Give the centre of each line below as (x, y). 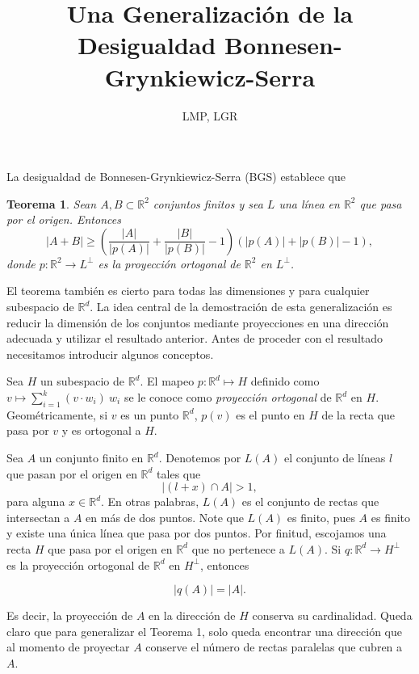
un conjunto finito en (91, 458)
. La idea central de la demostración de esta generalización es (241, 307)
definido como (285, 381)
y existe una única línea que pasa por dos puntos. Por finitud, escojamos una (197, 533)
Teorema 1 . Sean (52, 203)
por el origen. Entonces (64, 219)
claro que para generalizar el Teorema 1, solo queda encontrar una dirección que (204, 631)
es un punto (150, 414)
